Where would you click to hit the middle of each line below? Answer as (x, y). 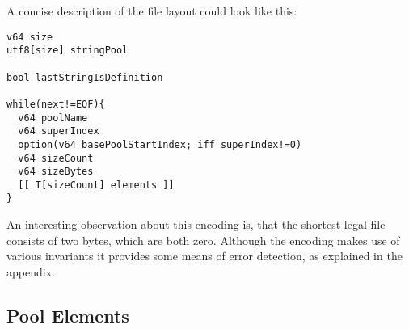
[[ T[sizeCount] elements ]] (96, 185)
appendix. (31, 271)
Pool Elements (68, 315)
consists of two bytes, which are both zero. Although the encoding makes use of (203, 240)
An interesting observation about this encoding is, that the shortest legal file (196, 224)
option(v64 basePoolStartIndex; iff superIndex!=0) (160, 144)
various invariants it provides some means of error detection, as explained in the (204, 256)
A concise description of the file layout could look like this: (152, 11)
